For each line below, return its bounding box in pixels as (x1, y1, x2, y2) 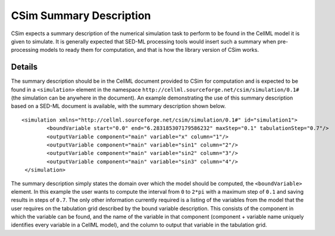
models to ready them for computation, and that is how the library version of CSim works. (39, 46, 259, 54)
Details (11, 62, 38, 72)
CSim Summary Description (11, 9, 151, 22)
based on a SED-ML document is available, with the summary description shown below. (11, 103, 226, 110)
